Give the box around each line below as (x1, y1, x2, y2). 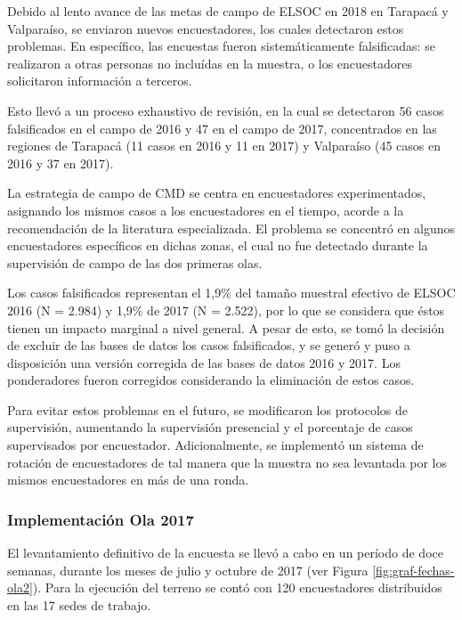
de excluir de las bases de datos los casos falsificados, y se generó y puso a (7, 336, 410, 355)
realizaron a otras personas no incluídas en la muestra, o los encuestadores (7, 53, 413, 72)
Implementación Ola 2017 (7, 508, 194, 530)
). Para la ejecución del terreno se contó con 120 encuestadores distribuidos (32, 578, 442, 597)
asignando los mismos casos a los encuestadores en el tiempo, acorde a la (7, 200, 404, 219)
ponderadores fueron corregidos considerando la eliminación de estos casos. (7, 371, 415, 389)
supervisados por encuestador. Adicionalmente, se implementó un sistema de (7, 436, 424, 454)
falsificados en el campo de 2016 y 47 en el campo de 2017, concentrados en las (7, 118, 437, 137)
